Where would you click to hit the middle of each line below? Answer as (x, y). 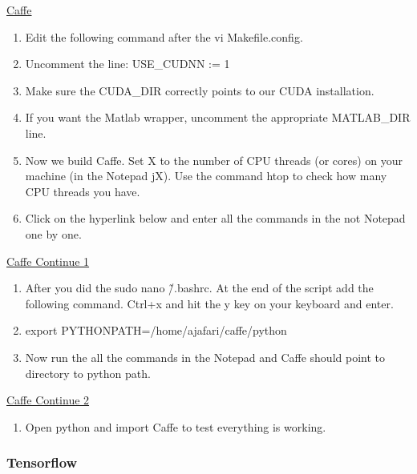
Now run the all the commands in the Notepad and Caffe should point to (205, 357)
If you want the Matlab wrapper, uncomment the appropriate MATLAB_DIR (218, 117)
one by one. (53, 233)
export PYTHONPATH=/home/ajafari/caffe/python (156, 330)
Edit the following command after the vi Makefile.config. (164, 36)
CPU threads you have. (83, 191)
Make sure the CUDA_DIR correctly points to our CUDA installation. (200, 90)
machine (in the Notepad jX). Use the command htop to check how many (206, 176)
